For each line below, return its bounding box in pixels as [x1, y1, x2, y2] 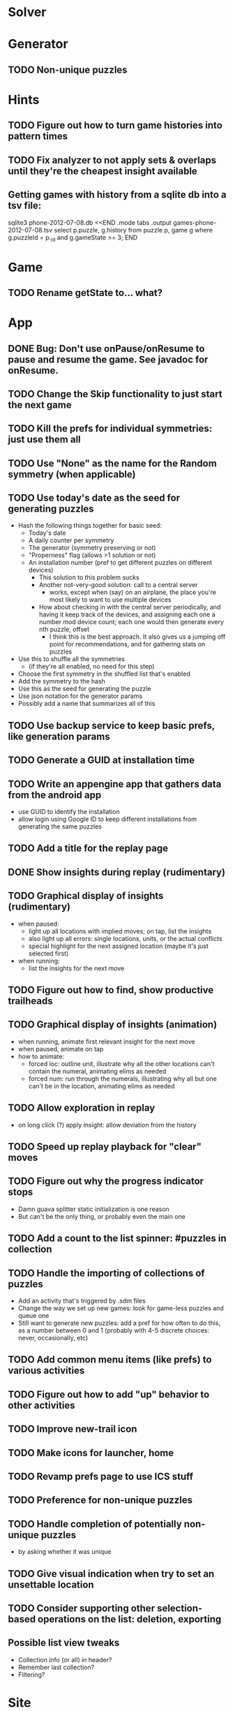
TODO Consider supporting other [8, 1603, 156, 1615]
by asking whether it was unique [17, 1548, 112, 1556]
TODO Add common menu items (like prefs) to [8, 1354, 212, 1365]
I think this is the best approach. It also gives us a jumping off [49, 632, 226, 641]
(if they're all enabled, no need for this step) [28, 662, 155, 671]
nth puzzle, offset [38, 625, 90, 634]
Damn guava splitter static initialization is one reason [17, 1205, 170, 1213]
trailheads [8, 995, 53, 1007]
